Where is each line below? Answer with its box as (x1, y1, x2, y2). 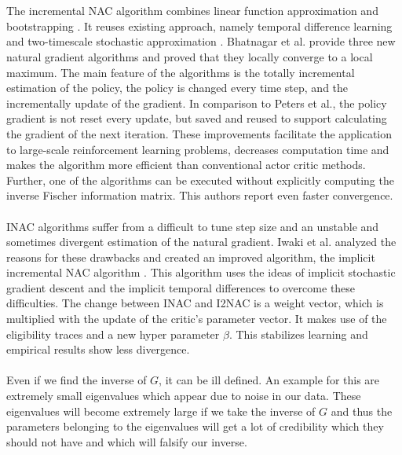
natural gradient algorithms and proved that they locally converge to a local (6, 48, 373, 64)
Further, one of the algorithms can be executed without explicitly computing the (6, 171, 394, 188)
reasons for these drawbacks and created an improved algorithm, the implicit (6, 248, 375, 265)
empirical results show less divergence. (6, 341, 190, 358)
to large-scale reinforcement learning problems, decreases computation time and (6, 141, 389, 157)
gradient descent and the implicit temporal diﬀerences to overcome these (6, 279, 356, 295)
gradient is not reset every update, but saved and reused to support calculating (6, 110, 387, 127)
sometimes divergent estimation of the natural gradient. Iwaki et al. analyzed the (6, 233, 397, 250)
